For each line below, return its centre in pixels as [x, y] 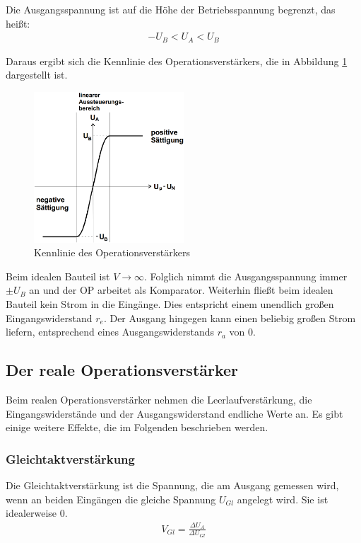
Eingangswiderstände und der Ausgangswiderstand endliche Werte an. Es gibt [174, 413]
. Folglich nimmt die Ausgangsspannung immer [246, 276]
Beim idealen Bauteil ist [58, 276]
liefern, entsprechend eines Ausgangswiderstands [110, 332]
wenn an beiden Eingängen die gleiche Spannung [111, 499]
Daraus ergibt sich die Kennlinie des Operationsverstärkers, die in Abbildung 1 [177, 61]
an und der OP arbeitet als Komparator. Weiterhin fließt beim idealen [181, 290]
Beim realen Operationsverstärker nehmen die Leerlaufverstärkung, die [159, 399]
